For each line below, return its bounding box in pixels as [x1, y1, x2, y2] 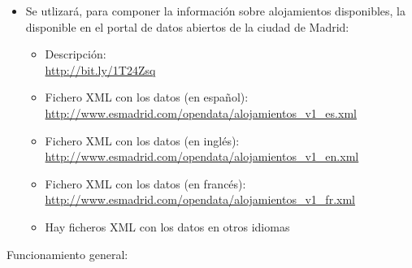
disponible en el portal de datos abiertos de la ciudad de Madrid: [25, 18, 349, 35]
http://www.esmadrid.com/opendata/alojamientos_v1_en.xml [45, 148, 359, 165]
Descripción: [45, 45, 106, 63]
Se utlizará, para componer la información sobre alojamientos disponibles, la [25, 2, 406, 19]
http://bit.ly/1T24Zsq [45, 61, 156, 78]
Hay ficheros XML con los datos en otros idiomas [45, 218, 290, 235]
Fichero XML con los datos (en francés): [45, 175, 246, 192]
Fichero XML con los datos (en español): [45, 89, 249, 106]
